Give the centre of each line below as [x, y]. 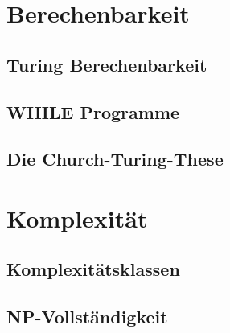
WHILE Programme [93, 111]
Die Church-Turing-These [115, 159]
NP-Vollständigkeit [87, 317]
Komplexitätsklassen [93, 269]
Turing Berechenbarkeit [107, 64]
